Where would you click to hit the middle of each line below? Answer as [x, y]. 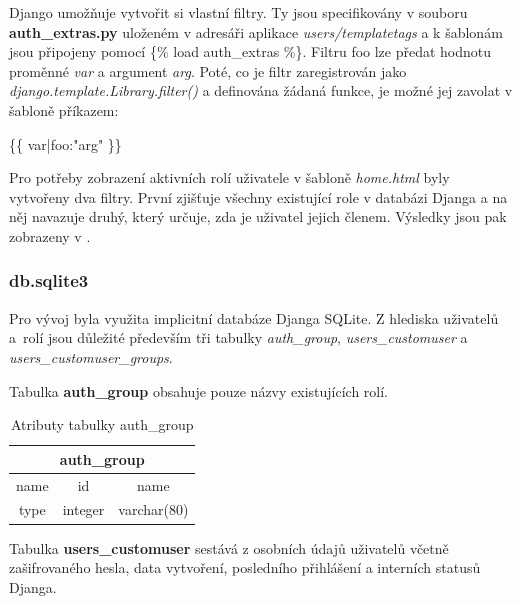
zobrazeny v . [50, 235]
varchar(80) [153, 509]
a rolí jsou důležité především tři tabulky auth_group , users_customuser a [238, 337]
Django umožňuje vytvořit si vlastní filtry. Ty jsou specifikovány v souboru [238, 12]
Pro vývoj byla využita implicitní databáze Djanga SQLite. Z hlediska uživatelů [254, 317]
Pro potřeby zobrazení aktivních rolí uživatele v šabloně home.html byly [229, 177]
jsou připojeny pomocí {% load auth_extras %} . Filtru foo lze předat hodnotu [250, 51]
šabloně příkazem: [64, 109]
